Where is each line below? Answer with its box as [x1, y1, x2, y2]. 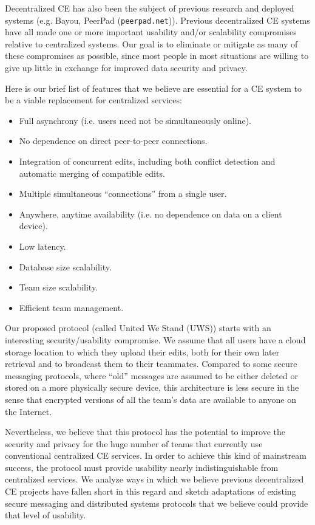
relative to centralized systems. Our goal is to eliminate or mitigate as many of [5, 37, 298, 50]
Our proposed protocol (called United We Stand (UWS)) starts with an [5, 321, 271, 334]
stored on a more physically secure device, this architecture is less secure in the [5, 381, 299, 394]
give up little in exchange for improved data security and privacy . [5, 61, 248, 74]
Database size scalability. [19, 260, 112, 273]
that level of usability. [5, 509, 86, 521]
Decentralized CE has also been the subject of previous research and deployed [5, 2, 294, 14]
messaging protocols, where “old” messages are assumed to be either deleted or [5, 369, 298, 382]
